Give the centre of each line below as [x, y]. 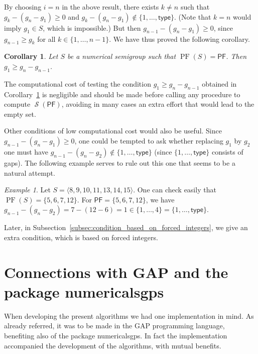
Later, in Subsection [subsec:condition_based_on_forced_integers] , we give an [126, 227]
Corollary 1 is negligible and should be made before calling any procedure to [122, 94]
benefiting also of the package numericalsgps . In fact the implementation [116, 336]
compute [17, 104]
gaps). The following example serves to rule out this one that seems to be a [120, 162]
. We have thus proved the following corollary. [179, 39]
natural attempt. [30, 172]
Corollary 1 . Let [31, 56]
